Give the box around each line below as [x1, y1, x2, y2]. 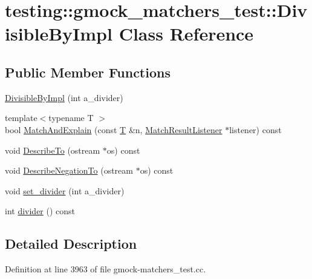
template [5, 111, 37, 124]
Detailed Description [5, 234, 137, 253]
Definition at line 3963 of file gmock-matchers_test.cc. [5, 263, 206, 275]
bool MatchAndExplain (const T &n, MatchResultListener [5, 123, 223, 136]
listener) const [229, 123, 282, 136]
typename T [48, 111, 94, 124]
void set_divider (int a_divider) [5, 184, 125, 197]
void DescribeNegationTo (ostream [5, 164, 133, 177]
